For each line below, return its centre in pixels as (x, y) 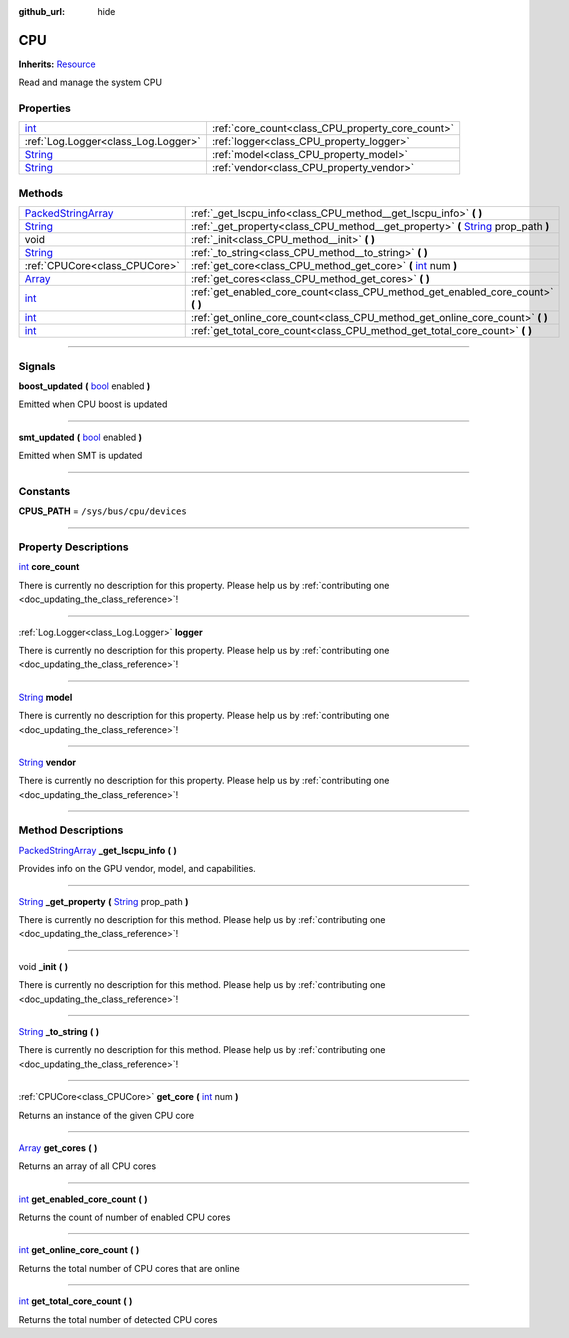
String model (45, 697)
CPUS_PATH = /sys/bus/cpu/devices (102, 511)
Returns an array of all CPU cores (87, 1166)
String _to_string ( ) (59, 1031)
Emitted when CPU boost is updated (93, 404)
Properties (45, 108)
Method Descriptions (71, 830)
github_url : (41, 11)
